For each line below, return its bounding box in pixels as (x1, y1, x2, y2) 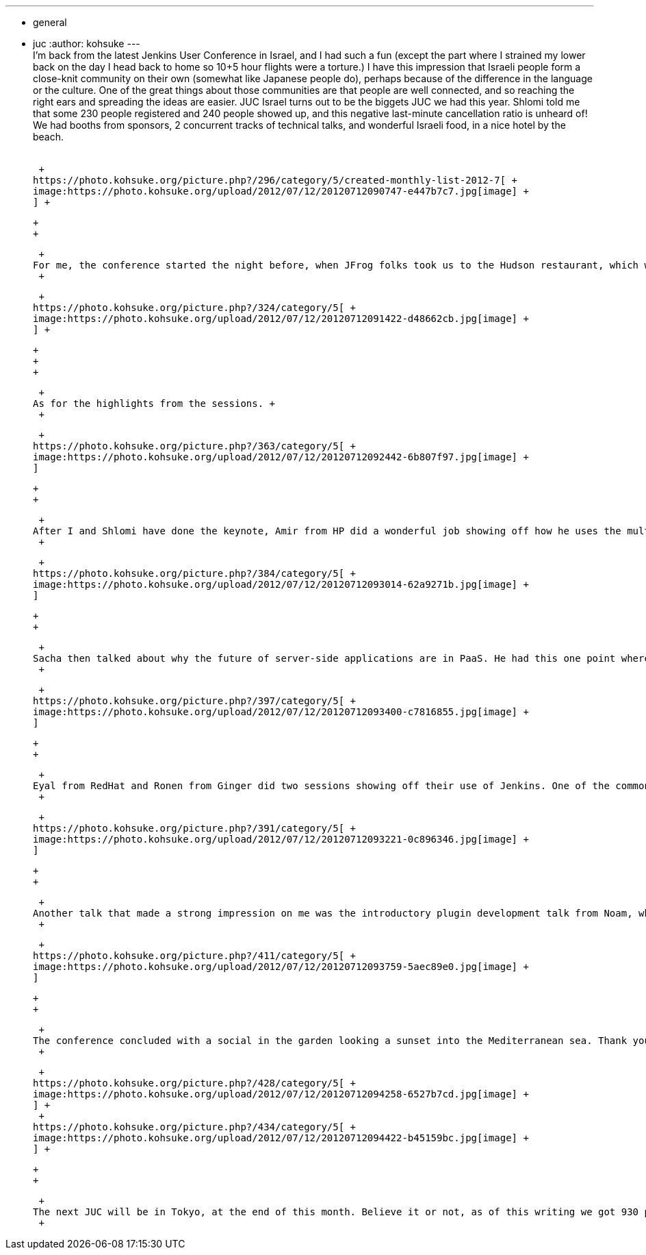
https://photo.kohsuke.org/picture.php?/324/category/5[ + (33, 302, 357, 313)
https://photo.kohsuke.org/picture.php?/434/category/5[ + (33, 1121, 357, 1132)
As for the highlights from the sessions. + (33, 398, 276, 409)
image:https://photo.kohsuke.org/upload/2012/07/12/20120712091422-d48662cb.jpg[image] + (33, 313, 529, 324)
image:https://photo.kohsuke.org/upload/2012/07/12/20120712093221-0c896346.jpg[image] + (33, 834, 529, 845)
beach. (33, 131, 64, 142)
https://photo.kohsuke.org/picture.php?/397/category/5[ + (33, 695, 357, 706)
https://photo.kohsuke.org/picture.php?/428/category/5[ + (33, 1078, 357, 1089)
